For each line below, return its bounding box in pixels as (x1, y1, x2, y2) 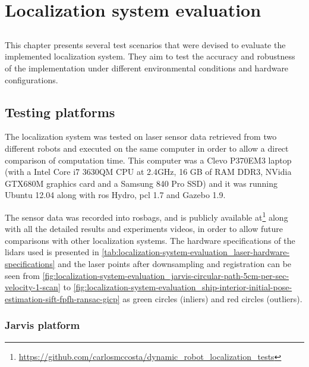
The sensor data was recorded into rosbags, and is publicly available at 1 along (5, 209, 288, 223)
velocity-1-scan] (5, 281, 61, 293)
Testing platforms (5, 102, 115, 121)
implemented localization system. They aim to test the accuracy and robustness (5, 50, 295, 62)
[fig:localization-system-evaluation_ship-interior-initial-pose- (73, 281, 292, 293)
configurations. (5, 73, 58, 86)
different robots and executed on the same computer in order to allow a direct (5, 142, 289, 154)
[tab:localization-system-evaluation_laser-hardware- (102, 246, 290, 258)
